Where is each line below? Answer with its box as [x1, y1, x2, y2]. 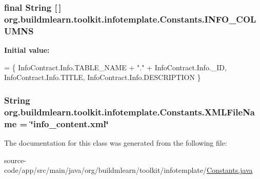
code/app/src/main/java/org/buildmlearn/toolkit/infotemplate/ [4, 165, 207, 175]
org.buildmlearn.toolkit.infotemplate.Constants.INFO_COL [4, 12, 256, 25]
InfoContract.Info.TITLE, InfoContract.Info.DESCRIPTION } [4, 72, 201, 83]
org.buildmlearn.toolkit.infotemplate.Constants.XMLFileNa [4, 105, 255, 118]
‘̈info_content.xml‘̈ [30, 117, 109, 130]
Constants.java [206, 165, 253, 175]
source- [4, 154, 26, 165]
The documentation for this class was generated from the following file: [4, 137, 227, 148]
